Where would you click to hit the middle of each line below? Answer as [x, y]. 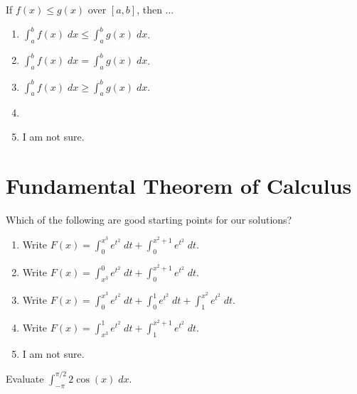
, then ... [155, 9]
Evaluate [25, 378]
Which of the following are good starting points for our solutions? [149, 219]
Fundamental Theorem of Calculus [179, 185]
